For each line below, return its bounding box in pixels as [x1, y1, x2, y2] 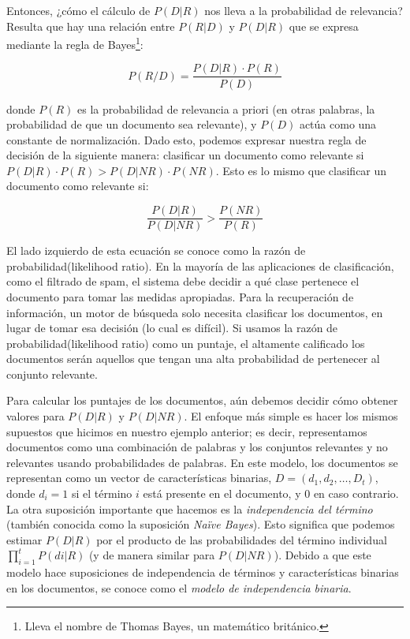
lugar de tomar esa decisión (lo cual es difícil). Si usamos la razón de [6, 319, 338, 336]
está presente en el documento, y [143, 485, 301, 502]
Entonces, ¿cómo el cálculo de [6, 2, 151, 18]
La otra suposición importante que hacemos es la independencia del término [6, 500, 373, 517]
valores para [6, 408, 65, 424]
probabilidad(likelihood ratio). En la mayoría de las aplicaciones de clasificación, [6, 257, 394, 274]
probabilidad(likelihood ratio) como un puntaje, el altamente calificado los [6, 334, 365, 351]
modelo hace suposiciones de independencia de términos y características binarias [6, 564, 399, 581]
